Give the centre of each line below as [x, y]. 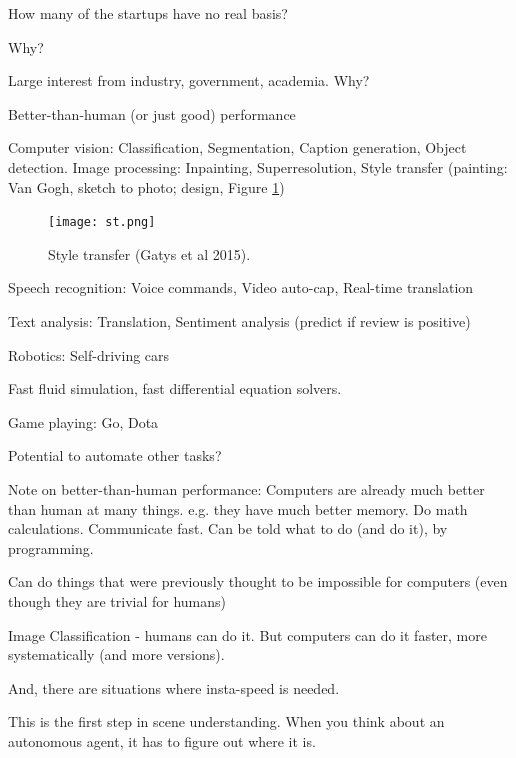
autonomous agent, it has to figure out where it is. [162, 740]
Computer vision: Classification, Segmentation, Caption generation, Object [237, 147]
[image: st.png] [102, 222]
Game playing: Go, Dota [83, 421]
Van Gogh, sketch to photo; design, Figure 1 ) [146, 186]
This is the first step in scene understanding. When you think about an [226, 721]
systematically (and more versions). [116, 654]
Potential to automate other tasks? [115, 455]
